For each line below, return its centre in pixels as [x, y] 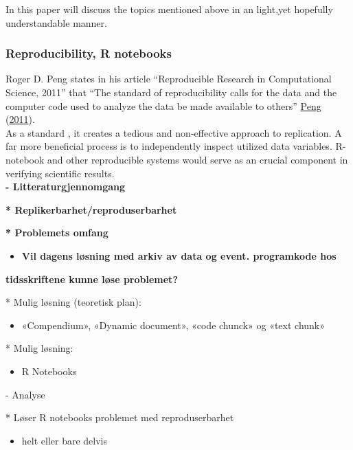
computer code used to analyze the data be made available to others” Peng [163, 105]
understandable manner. [56, 22]
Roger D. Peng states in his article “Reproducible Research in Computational [169, 79]
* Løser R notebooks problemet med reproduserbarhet [120, 417]
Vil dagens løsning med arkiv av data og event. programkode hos [179, 255]
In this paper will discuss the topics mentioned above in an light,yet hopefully [169, 9]
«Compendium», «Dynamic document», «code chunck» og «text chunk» [173, 325]
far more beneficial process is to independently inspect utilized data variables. [169, 146]
